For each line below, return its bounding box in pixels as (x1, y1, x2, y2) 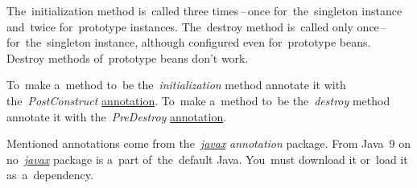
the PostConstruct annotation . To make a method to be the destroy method (6, 92, 390, 108)
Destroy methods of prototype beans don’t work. (6, 49, 249, 66)
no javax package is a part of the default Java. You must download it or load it (6, 150, 408, 167)
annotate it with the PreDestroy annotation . (6, 108, 227, 125)
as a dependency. (6, 166, 93, 183)
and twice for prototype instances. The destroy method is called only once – (6, 18, 387, 35)
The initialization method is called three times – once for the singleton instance (6, 2, 403, 18)
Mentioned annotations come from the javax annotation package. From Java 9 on (6, 135, 411, 152)
